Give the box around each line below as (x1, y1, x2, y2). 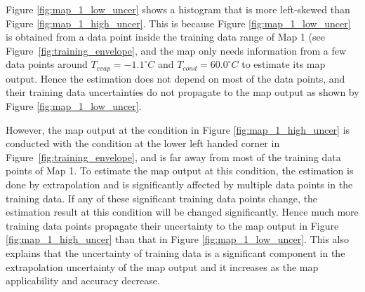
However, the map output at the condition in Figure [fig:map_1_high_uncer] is (6, 122, 350, 137)
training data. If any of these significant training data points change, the (6, 190, 318, 205)
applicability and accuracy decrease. (6, 273, 160, 288)
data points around (6, 57, 88, 71)
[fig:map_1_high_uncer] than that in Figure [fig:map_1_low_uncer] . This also (6, 232, 350, 246)
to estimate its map (241, 57, 326, 71)
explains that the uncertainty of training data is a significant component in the (6, 245, 345, 260)
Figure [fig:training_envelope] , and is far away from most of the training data (6, 149, 341, 164)
